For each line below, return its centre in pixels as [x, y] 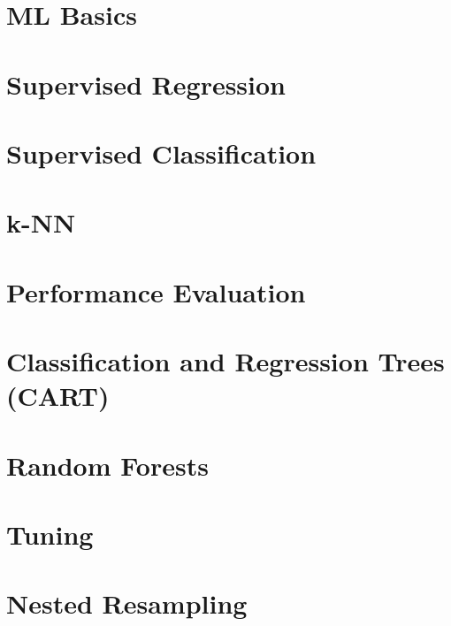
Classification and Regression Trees [225, 361]
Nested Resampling [127, 603]
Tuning [50, 534]
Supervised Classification [161, 153]
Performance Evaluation [156, 291]
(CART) [58, 396]
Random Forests [107, 465]
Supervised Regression [146, 84]
